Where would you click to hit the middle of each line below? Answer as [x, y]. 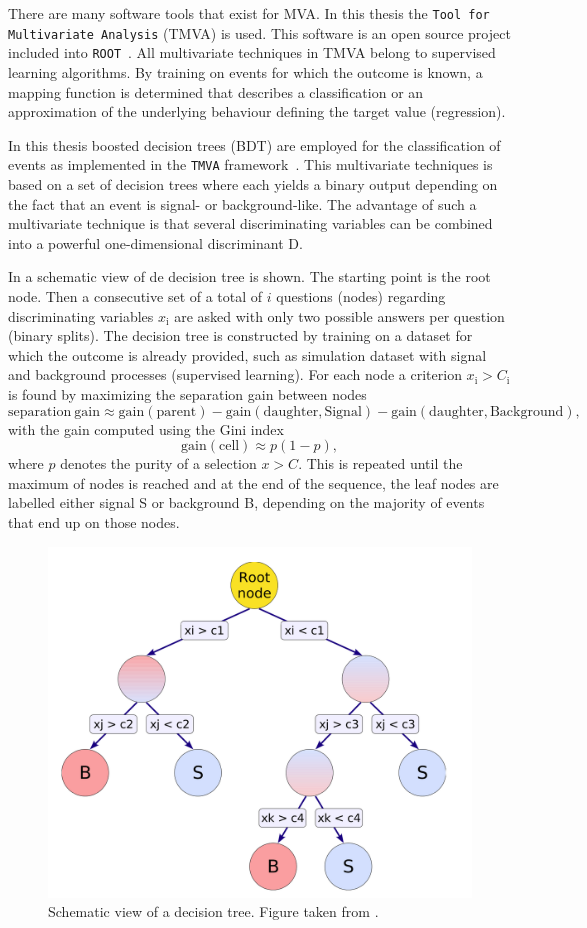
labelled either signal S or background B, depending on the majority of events [246, 502]
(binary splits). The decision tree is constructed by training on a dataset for [240, 335]
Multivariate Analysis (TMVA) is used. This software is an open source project [259, 32]
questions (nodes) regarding [361, 295]
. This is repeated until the [380, 463]
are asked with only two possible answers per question [339, 315]
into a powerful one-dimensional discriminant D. [155, 242]
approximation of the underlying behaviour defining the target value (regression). [257, 111]
